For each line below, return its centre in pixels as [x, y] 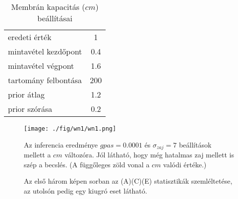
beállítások [195, 144]
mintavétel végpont [41, 66]
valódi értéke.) [185, 164]
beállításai [55, 18]
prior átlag [26, 94]
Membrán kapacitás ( [48, 7]
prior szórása [30, 109]
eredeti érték [30, 37]
